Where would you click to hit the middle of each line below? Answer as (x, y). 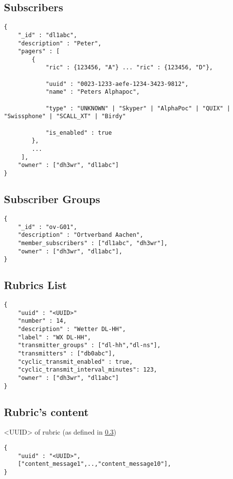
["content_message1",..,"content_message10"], (94, 464)
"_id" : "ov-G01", (47, 227)
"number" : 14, (42, 321)
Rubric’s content (46, 411)
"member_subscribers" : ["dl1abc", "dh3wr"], (93, 243)
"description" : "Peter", (60, 43)
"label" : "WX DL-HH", (54, 337)
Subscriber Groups (52, 199)
